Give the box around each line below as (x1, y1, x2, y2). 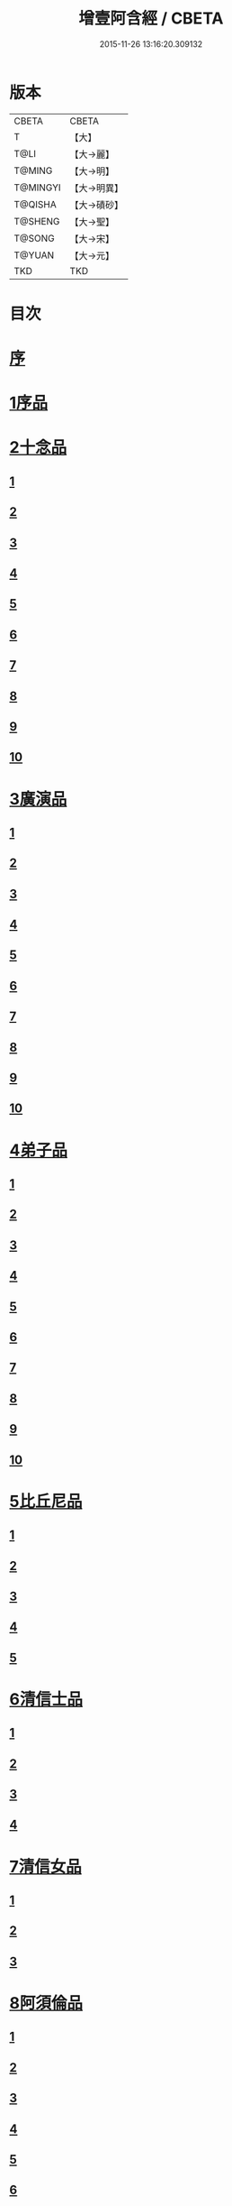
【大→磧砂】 (69, 198, 124, 211)
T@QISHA (13, 198, 57, 210)
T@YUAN (13, 249, 55, 262)
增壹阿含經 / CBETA (78, 8, 224, 29)
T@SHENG (13, 215, 60, 227)
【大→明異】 (69, 181, 124, 194)
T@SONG (13, 232, 56, 244)
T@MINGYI (13, 181, 61, 194)
